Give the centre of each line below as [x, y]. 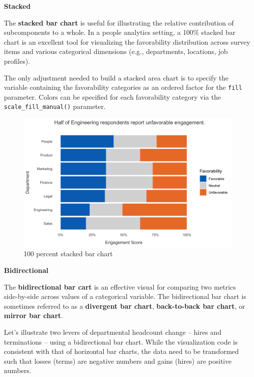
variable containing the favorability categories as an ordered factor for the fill [123, 87]
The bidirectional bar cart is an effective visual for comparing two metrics [120, 286]
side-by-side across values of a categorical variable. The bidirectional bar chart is [125, 296]
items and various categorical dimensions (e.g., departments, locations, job [116, 51]
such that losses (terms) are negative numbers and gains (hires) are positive [118, 361]
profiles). [17, 61]
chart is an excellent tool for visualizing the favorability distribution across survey [127, 41]
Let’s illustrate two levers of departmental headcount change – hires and [113, 332]
